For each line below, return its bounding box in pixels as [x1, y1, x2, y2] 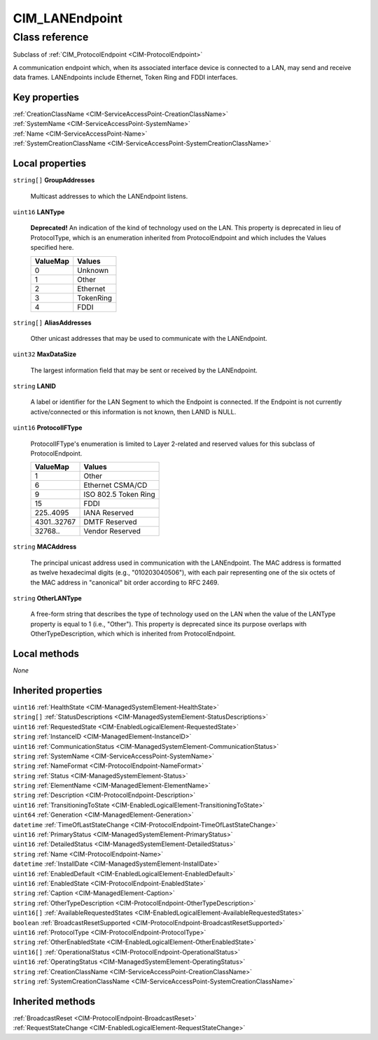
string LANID [13, 382, 56, 391]
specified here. [30, 244, 74, 252]
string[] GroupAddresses [13, 176, 95, 185]
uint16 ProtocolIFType [13, 423, 83, 432]
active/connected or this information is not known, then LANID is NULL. [30, 407, 237, 416]
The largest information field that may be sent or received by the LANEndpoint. [30, 366, 258, 374]
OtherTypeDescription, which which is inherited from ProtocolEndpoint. [30, 630, 236, 638]
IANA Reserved [83, 508, 134, 518]
